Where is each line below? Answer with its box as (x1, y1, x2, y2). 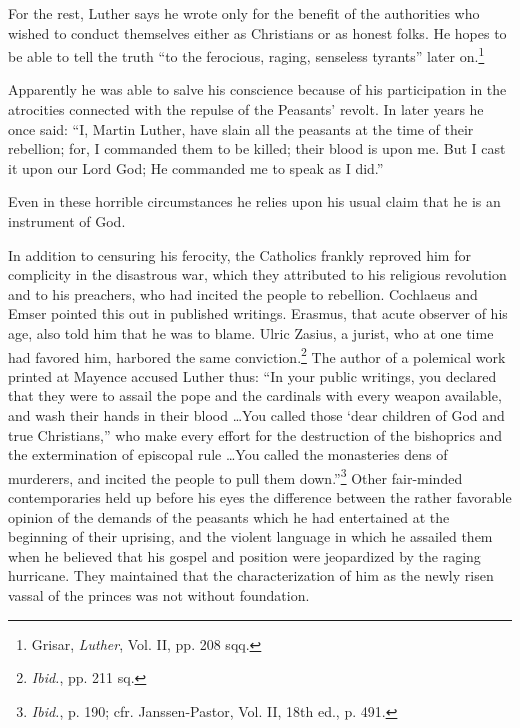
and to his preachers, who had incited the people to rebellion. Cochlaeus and (8, 283, 478, 304)
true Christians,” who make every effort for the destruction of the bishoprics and (8, 424, 503, 445)
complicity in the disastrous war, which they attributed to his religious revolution (8, 264, 507, 285)
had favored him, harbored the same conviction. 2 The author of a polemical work (8, 343, 506, 367)
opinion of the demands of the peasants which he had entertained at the (8, 506, 450, 527)
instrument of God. (8, 211, 126, 231)
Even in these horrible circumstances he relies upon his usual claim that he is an (8, 191, 501, 212)
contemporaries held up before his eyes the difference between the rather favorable (8, 487, 512, 508)
